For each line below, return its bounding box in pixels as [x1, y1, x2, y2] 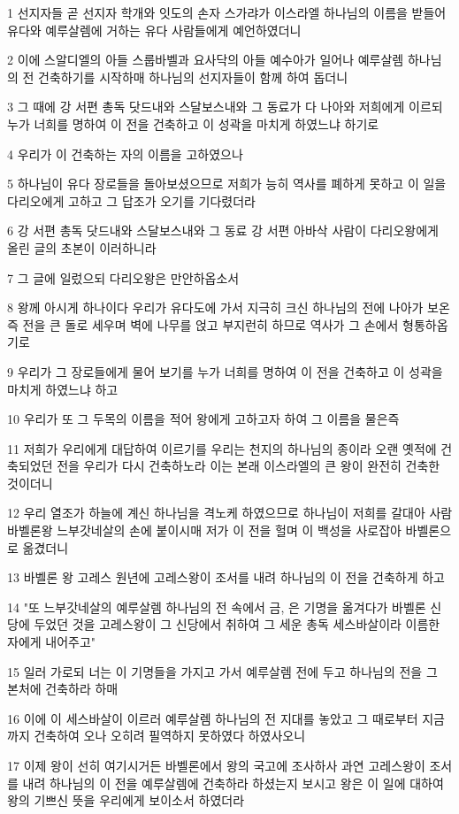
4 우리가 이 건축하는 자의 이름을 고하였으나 [7, 144, 243, 163]
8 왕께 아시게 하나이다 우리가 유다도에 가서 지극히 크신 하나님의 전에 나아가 [7, 298, 424, 317]
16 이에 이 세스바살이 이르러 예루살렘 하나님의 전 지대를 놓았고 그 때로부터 [7, 709, 418, 727]
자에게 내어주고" [7, 633, 96, 651]
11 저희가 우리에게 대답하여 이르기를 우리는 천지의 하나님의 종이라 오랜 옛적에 [7, 439, 437, 457]
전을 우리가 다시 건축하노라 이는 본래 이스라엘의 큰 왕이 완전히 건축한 [57, 457, 440, 475]
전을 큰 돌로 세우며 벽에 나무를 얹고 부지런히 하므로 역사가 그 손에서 [22, 315, 399, 334]
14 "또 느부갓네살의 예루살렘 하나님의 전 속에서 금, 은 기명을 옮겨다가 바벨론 [7, 597, 426, 616]
